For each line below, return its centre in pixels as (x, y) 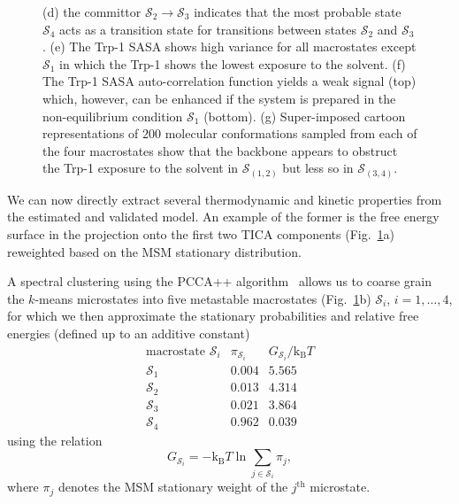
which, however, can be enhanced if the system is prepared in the (219, 98)
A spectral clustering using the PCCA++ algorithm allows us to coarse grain (219, 281)
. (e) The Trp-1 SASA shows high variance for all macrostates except (229, 47)
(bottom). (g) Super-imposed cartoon (305, 116)
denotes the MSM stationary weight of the (173, 487)
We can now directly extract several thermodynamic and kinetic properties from (225, 199)
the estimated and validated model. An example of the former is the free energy (223, 217)
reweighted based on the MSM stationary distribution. (154, 251)
